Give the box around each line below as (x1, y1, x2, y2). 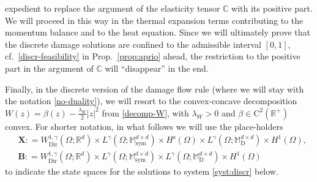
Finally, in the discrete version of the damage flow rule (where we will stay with (5, 82, 304, 95)
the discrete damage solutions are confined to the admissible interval (5, 37, 261, 50)
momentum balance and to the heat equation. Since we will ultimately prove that (5, 26, 310, 39)
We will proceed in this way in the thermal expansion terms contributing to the (5, 13, 304, 26)
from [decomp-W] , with (102, 106, 189, 119)
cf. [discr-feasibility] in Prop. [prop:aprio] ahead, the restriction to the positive (5, 50, 300, 63)
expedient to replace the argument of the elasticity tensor (5, 2, 220, 14)
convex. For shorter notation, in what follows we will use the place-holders (5, 119, 283, 132)
